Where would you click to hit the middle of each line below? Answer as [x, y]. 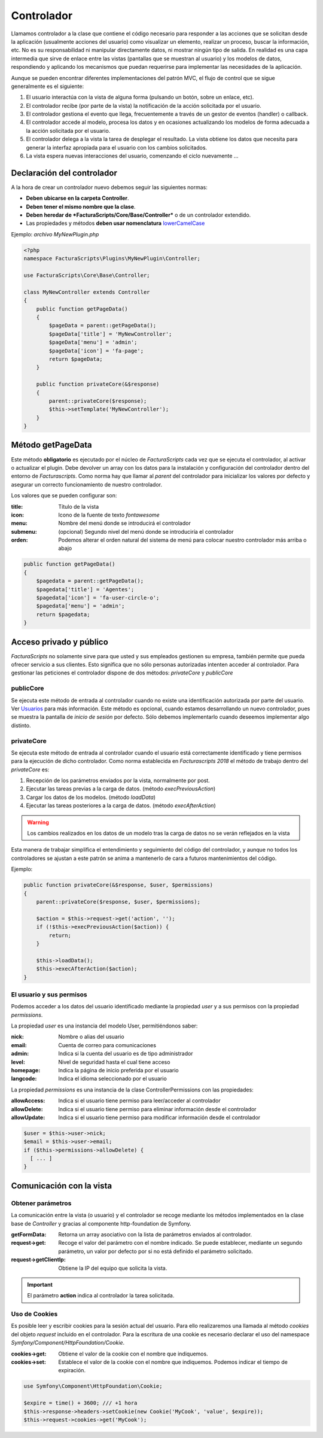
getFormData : [29, 1235]
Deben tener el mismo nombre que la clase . [81, 206]
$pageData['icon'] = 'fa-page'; [96, 351]
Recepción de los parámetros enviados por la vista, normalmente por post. [118, 780]
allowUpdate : [28, 1117]
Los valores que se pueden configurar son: [64, 495]
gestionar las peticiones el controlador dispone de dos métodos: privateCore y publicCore [122, 673]
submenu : [24, 531]
